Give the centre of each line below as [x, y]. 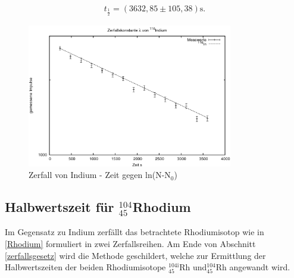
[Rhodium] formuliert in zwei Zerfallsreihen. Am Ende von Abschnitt [130, 244]
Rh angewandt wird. [253, 267]
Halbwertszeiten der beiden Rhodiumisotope [85, 267]
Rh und [193, 267]
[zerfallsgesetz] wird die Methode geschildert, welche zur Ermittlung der [135, 255]
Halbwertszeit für [60, 207]
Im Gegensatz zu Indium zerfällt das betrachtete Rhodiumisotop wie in [135, 232]
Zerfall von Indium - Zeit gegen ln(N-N [100, 175]
